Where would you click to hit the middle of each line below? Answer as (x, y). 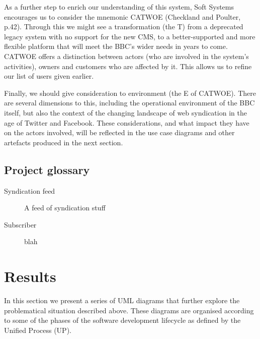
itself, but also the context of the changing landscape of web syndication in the (125, 112)
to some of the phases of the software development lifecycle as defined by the (122, 320)
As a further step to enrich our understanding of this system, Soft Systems (119, 7)
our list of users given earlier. (49, 76)
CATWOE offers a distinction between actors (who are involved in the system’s (126, 56)
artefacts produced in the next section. (64, 142)
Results (30, 276)
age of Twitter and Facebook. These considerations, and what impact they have (127, 122)
